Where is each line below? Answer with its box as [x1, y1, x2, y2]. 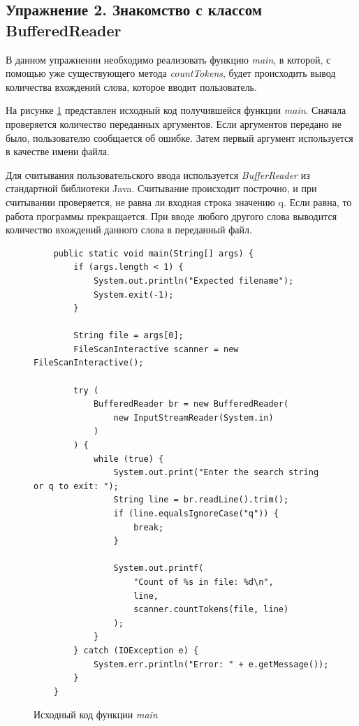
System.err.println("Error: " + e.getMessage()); [93, 659, 329, 669]
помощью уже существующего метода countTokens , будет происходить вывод [6, 66, 336, 80]
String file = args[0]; [73, 331, 184, 341]
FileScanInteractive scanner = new [73, 344, 239, 354]
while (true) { [93, 453, 164, 464]
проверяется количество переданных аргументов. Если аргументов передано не [6, 116, 342, 131]
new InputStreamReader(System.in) [113, 412, 274, 423]
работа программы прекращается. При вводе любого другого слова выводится [6, 208, 337, 223]
